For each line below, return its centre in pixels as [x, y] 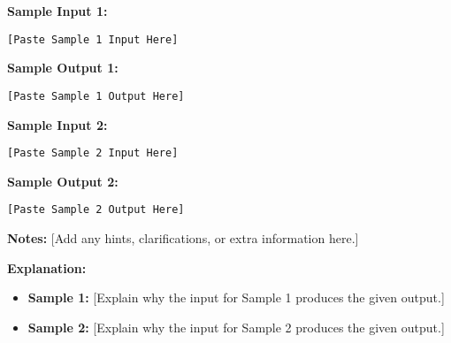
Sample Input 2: [57, 124]
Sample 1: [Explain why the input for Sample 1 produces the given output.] [236, 297]
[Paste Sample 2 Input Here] [93, 153]
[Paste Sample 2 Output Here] [96, 210]
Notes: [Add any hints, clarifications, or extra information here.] [183, 238]
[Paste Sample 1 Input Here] [93, 39]
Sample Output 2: [63, 181]
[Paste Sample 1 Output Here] [96, 96]
